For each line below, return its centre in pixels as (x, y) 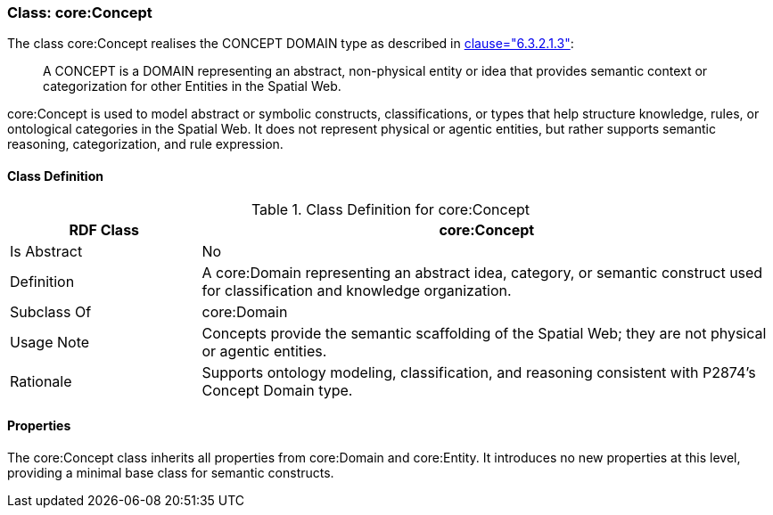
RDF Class (104, 229)
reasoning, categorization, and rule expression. (145, 144)
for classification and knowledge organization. (357, 290)
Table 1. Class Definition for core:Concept (391, 209)
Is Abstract (46, 251)
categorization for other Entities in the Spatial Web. (192, 86)
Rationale (41, 381)
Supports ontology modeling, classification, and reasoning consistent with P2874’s (479, 372)
